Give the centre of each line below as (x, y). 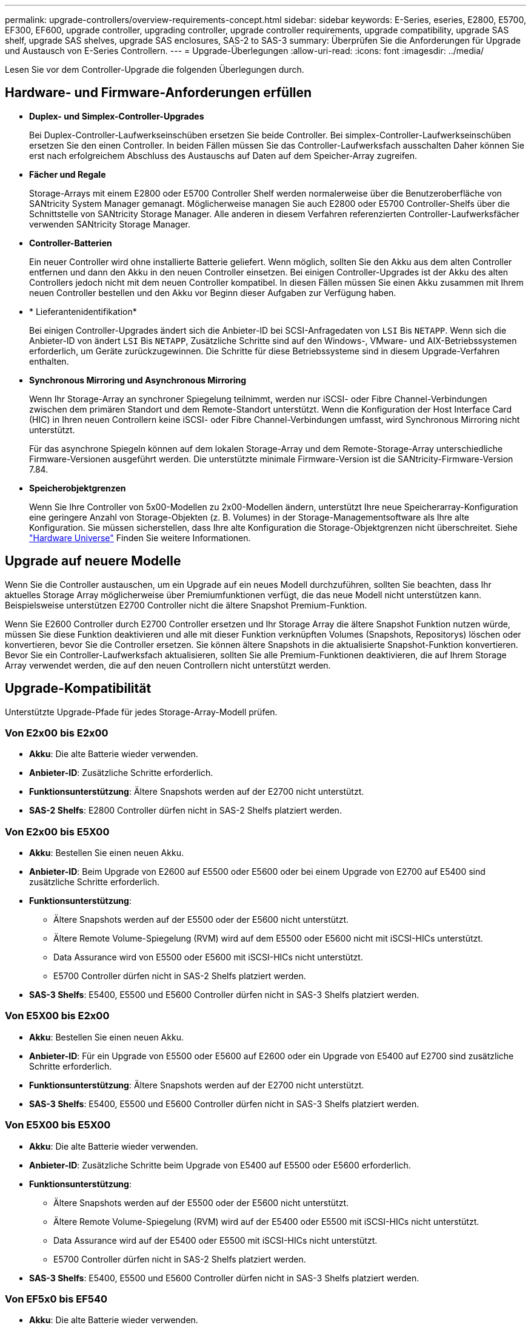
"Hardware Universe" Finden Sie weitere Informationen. (140, 538)
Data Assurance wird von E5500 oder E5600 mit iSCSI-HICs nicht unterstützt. (208, 957)
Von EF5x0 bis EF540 (56, 1299)
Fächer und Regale (68, 174)
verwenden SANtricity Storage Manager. (110, 224)
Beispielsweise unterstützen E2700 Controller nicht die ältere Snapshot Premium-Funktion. (186, 605)
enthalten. (49, 361)
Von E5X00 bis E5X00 (58, 1125)
